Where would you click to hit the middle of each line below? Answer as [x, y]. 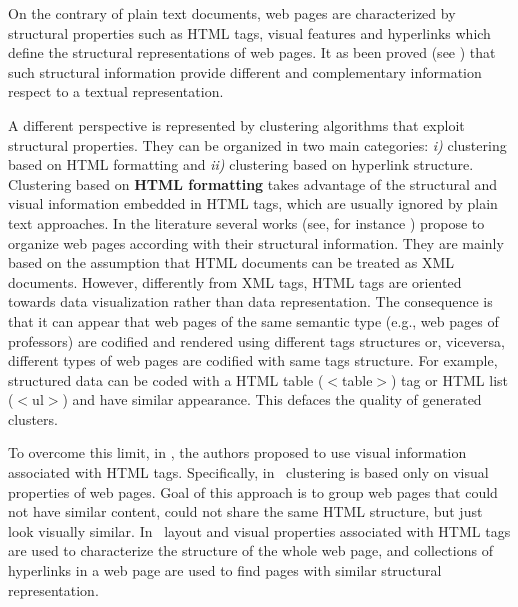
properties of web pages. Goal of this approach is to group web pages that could [253, 491]
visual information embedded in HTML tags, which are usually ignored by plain [253, 203]
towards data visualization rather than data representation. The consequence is [250, 301]
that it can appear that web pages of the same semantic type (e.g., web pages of [253, 320]
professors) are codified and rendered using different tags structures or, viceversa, [256, 340]
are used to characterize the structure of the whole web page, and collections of [250, 550]
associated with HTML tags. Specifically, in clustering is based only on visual [248, 472]
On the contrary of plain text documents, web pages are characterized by [232, 13]
